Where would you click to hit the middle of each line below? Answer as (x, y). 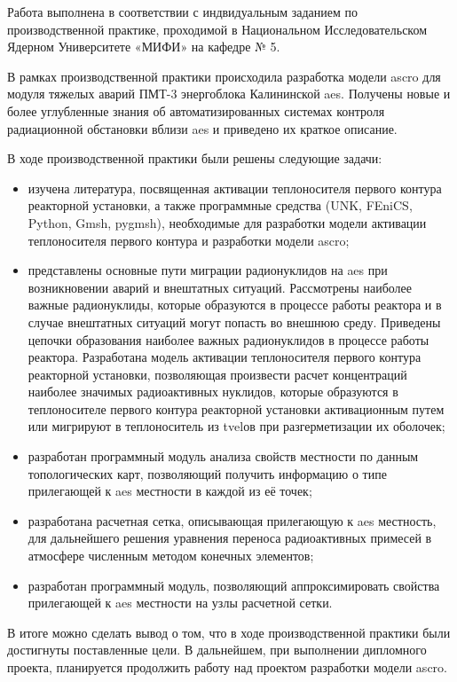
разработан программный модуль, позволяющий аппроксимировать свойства (234, 585)
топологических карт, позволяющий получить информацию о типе (207, 473)
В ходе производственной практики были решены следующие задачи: (195, 158)
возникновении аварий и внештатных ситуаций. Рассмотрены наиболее (220, 287)
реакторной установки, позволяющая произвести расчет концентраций (217, 374)
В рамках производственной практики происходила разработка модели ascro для (224, 76)
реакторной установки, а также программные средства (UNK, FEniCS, (220, 205)
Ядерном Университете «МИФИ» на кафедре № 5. (144, 47)
